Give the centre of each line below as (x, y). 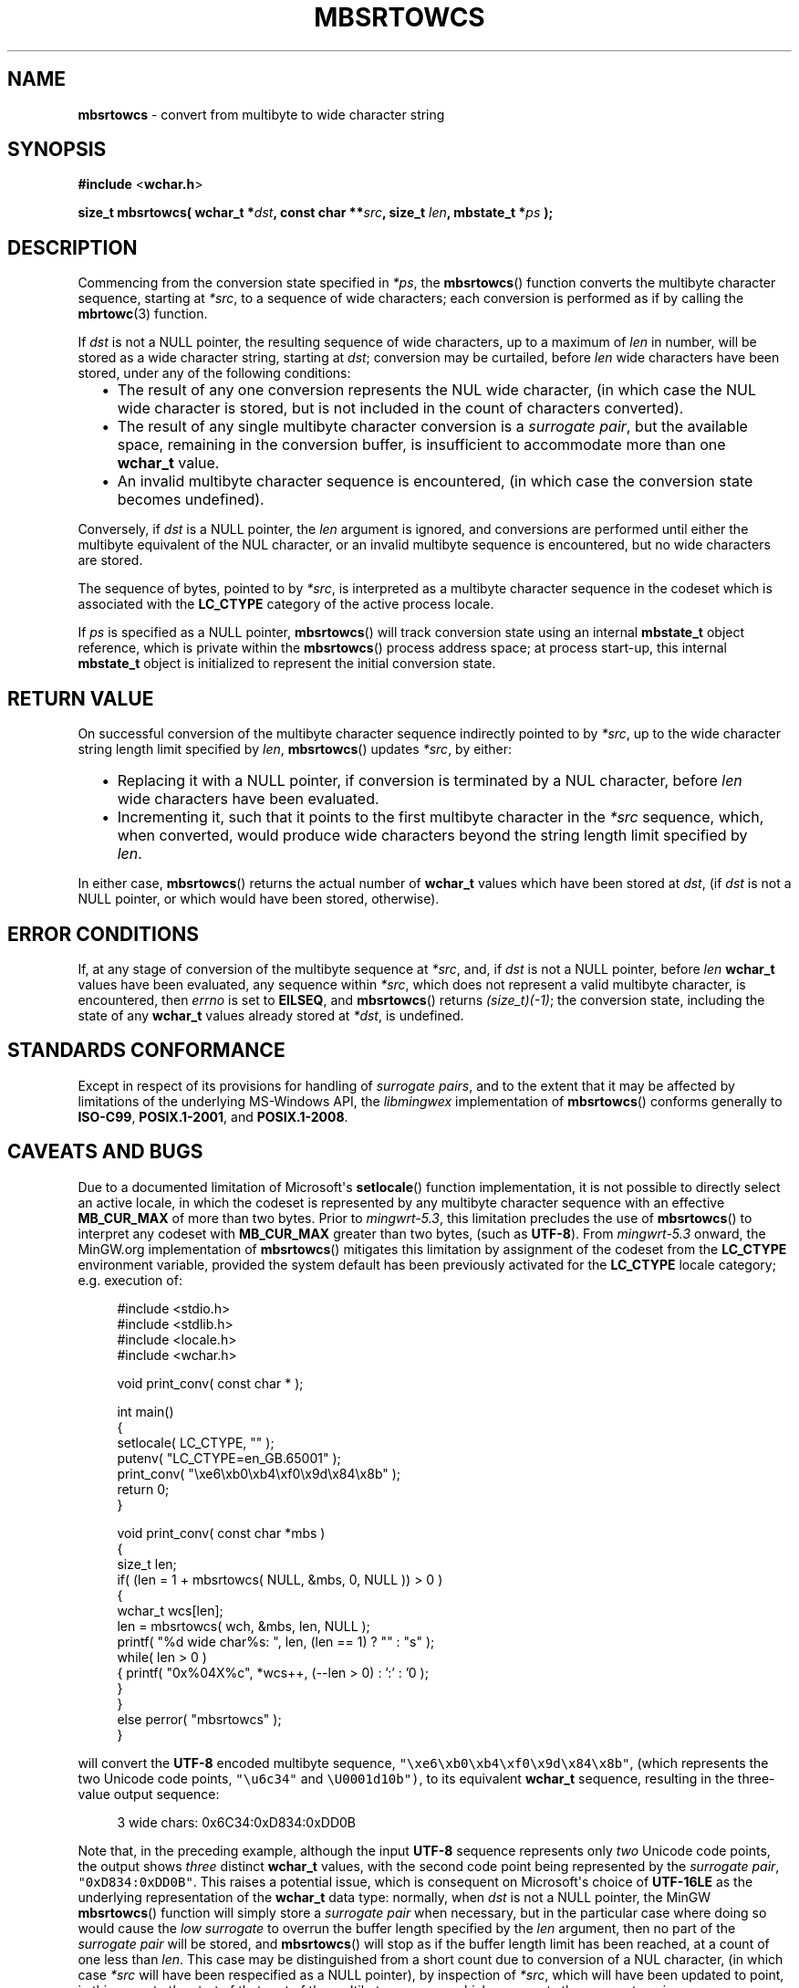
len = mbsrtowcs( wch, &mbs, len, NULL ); (244, 1626)
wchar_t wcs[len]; (170, 1610)
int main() (145, 1411)
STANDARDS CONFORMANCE (146, 1051)
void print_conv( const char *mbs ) (221, 1533)
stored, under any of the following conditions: (214, 373)
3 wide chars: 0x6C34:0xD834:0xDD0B (237, 1822)
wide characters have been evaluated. (248, 799)
